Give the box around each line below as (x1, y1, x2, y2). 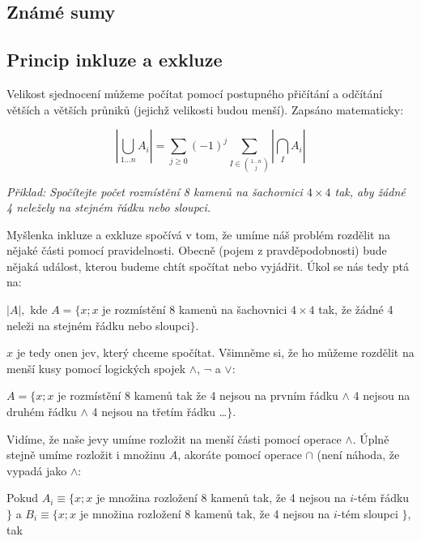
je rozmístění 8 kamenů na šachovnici (102, 301, 287, 318)
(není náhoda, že (317, 446, 400, 463)
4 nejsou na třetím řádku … (91, 403, 228, 420)
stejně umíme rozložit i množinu (6, 446, 166, 463)
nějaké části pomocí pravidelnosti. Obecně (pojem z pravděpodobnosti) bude (6, 242, 387, 259)
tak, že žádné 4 (318, 301, 393, 318)
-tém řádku (354, 489, 410, 506)
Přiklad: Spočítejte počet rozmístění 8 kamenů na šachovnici (6, 182, 303, 200)
